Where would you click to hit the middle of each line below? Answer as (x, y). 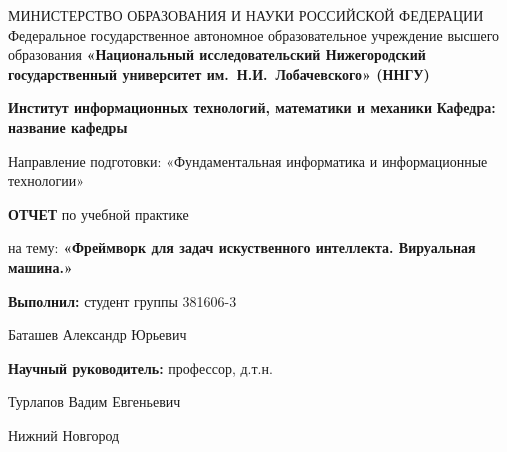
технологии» (46, 180)
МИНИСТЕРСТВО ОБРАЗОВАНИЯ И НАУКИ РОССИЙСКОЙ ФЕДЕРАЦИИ (246, 15)
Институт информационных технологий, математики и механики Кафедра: (252, 107)
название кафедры (68, 126)
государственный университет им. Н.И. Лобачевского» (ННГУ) (219, 73)
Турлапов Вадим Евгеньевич (94, 401)
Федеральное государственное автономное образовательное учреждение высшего (254, 34)
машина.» (40, 266)
